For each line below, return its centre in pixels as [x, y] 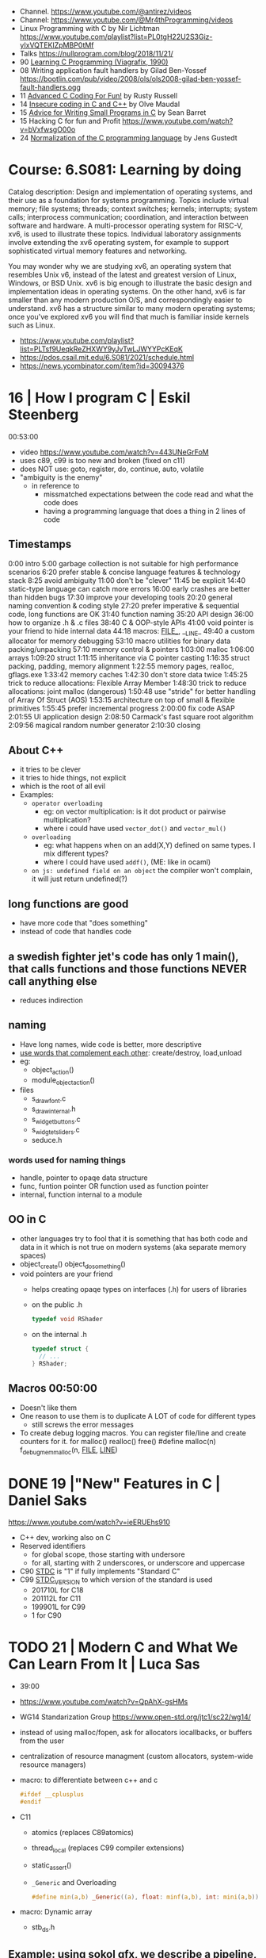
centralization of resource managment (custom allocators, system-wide [136, 1757]
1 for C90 [46, 1615]
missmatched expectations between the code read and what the [148, 494]
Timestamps [40, 544]
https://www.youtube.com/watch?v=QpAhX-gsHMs [104, 1702]
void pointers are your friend [66, 1274]
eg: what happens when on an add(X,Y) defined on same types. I [149, 845]
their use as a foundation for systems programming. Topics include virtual [129, 200]
